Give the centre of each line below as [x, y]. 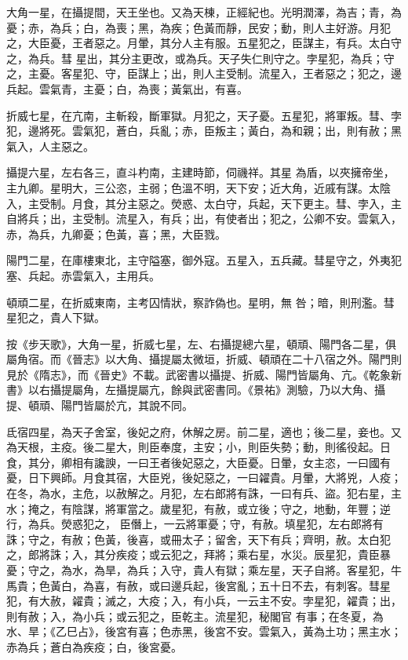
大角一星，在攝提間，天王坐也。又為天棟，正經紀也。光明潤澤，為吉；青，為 [204, 12]
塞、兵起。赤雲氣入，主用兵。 [83, 275]
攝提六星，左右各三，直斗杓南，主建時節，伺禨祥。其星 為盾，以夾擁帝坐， [200, 172]
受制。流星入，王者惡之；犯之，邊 [313, 73]
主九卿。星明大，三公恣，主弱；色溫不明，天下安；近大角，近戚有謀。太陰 [199, 187]
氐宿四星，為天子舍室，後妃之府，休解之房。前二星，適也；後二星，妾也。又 [204, 431]
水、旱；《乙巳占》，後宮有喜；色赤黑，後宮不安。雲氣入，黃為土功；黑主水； [204, 631]
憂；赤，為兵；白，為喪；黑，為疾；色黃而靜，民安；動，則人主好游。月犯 [199, 27]
